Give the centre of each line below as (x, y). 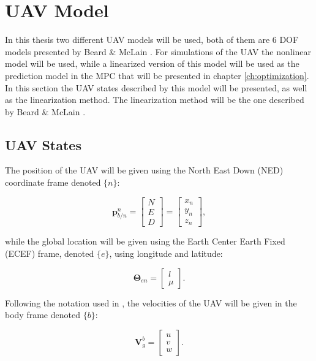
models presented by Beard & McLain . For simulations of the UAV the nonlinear (158, 51)
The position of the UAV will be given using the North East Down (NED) (144, 170)
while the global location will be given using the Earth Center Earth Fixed (145, 241)
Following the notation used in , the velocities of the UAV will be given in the (151, 302)
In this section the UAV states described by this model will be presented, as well (156, 87)
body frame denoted (43, 315)
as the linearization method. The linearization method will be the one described (155, 100)
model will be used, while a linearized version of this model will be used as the (152, 63)
